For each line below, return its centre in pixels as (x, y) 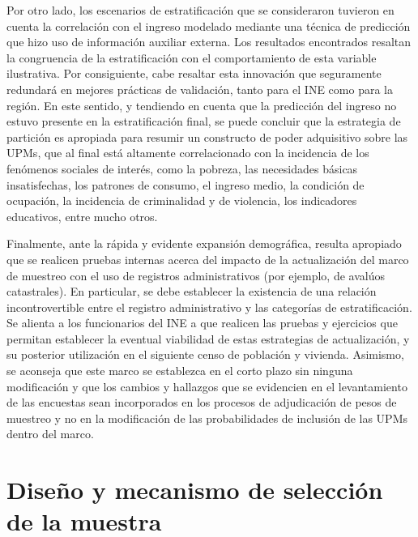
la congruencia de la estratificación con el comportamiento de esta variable (192, 57)
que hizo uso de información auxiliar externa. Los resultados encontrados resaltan (209, 42)
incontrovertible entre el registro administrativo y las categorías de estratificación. (209, 307)
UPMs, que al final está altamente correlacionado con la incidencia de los (188, 153)
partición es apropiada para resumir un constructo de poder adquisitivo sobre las (207, 136)
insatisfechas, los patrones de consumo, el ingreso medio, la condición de (186, 184)
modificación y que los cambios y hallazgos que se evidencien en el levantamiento (207, 386)
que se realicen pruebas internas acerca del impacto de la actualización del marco (208, 259)
